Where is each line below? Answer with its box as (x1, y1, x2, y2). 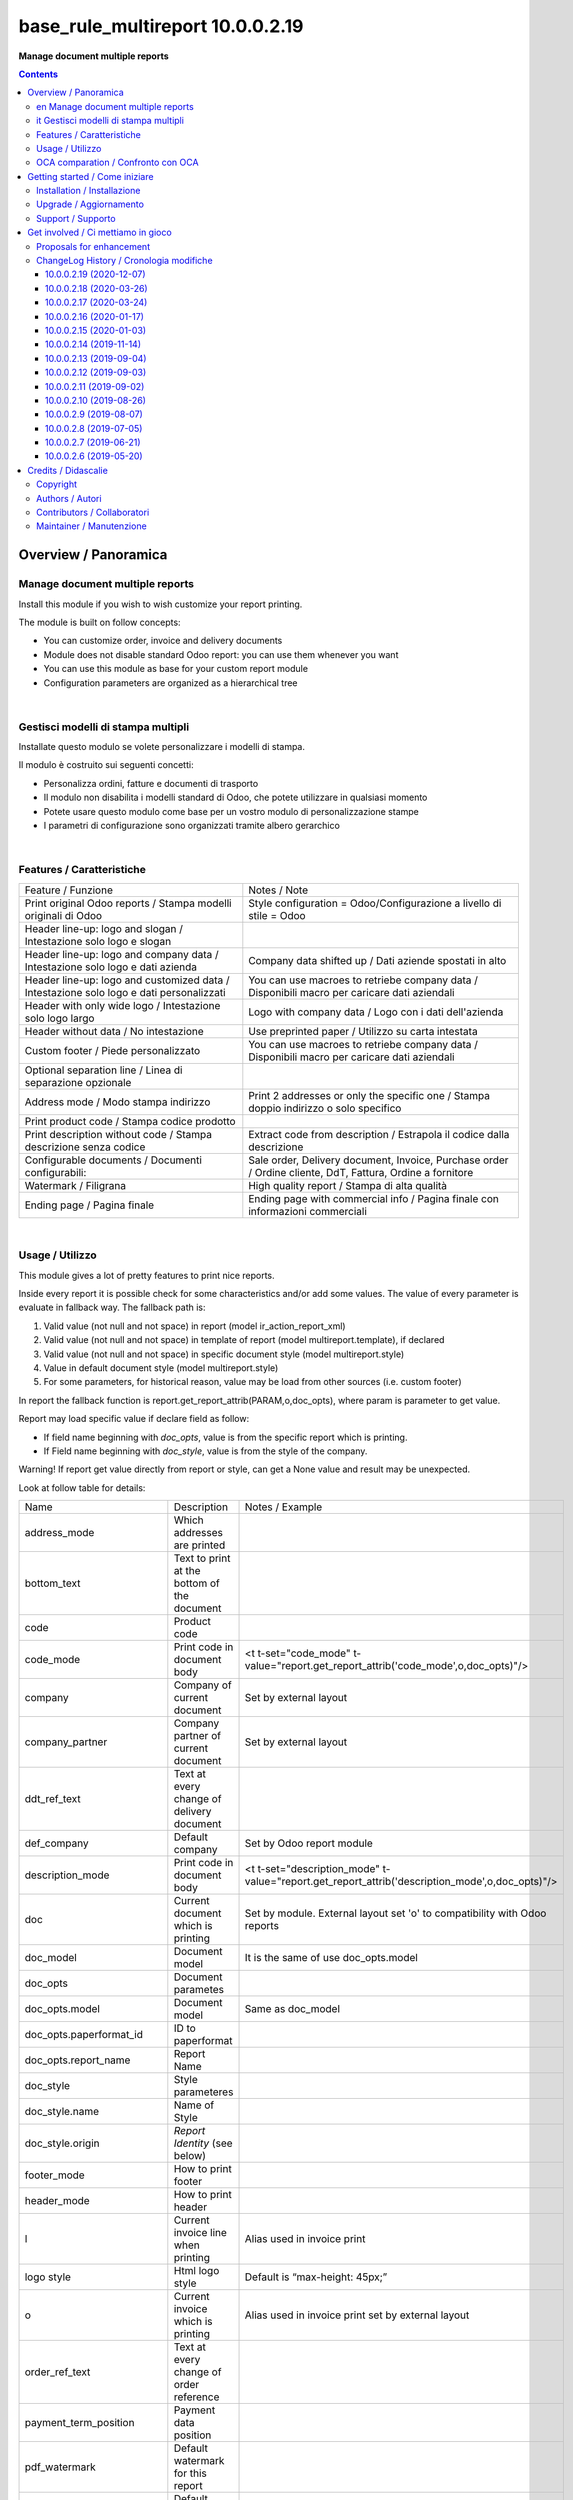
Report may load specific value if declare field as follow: (18, 1413, 250, 1425)
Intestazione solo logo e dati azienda (24, 960, 198, 974)
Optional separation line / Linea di (24, 1063, 183, 1077)
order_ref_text (24, 2365, 91, 2379)
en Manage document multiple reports (36, 100, 194, 112)
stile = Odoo (248, 908, 306, 922)
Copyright (36, 478, 78, 490)
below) (173, 2149, 207, 2163)
